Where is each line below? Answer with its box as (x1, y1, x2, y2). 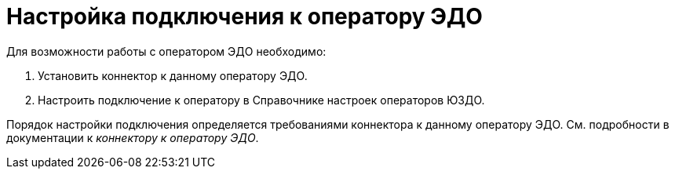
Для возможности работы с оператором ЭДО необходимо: (6, 44, 327, 58)
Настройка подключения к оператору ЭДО (6, 3, 483, 30)
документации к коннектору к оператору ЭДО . (6, 130, 259, 144)
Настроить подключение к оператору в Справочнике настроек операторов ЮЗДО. (38, 93, 485, 107)
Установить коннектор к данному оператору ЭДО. (38, 68, 308, 82)
